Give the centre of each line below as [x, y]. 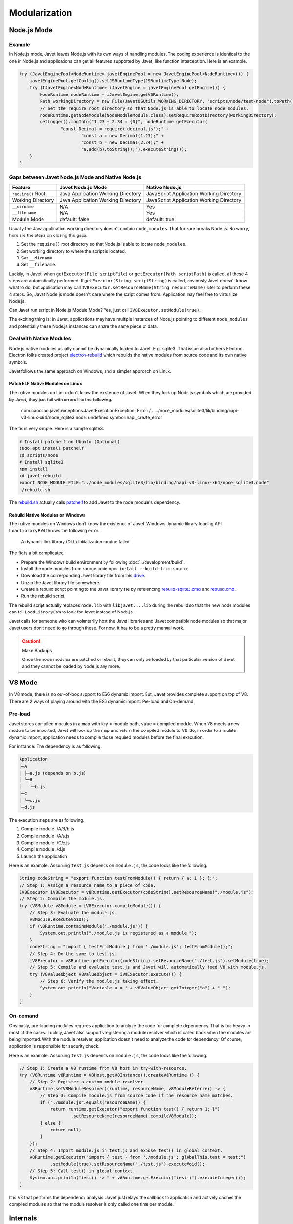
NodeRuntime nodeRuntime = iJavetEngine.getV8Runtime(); [109, 94]
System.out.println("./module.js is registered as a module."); [118, 933]
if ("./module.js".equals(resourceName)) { [93, 1102]
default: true [160, 219]
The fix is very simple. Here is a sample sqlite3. [56, 428]
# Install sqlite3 [41, 462]
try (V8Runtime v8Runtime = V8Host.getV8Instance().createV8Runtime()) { [109, 1075]
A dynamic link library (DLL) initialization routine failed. [76, 541]
